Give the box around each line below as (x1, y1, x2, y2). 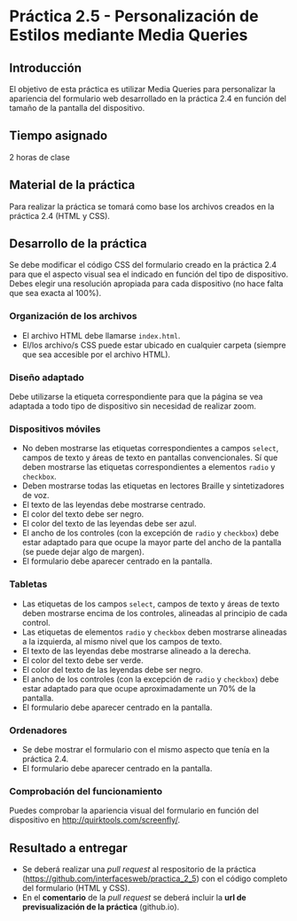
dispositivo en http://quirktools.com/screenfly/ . (9, 815, 180, 825)
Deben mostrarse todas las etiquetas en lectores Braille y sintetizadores (21, 480, 285, 491)
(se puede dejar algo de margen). (21, 547, 145, 558)
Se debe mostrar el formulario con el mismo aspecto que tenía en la (21, 744, 270, 754)
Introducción (9, 60, 82, 75)
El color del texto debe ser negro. (21, 509, 145, 519)
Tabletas (9, 578, 48, 590)
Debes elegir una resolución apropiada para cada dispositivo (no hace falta (9, 278, 284, 289)
